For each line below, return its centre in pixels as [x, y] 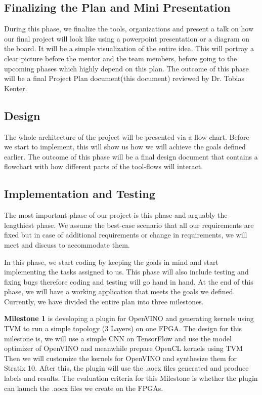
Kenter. [16, 88]
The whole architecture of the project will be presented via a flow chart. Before [127, 136]
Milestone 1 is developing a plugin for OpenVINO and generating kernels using [129, 318]
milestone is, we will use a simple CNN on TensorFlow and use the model [118, 338]
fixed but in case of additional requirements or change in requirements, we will [126, 235]
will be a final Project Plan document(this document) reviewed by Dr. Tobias [124, 78]
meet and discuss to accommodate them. [67, 244]
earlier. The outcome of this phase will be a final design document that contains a [131, 156]
